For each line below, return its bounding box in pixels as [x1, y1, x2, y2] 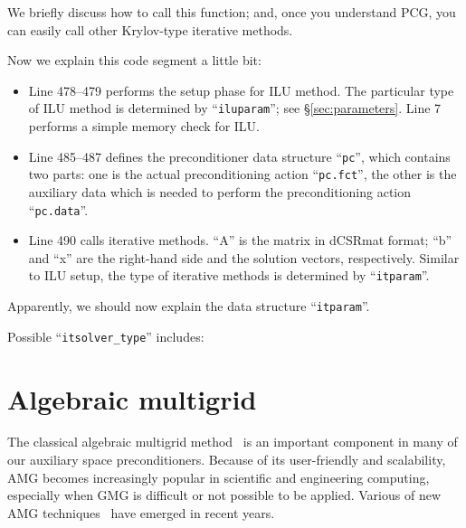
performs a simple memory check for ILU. [28, 117, 260, 136]
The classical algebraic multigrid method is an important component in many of [7, 432, 458, 451]
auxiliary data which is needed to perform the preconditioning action [28, 182, 412, 201]
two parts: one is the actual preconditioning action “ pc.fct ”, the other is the [28, 165, 457, 184]
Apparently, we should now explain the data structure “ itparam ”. [7, 297, 370, 316]
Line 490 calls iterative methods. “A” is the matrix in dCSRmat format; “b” [28, 231, 452, 250]
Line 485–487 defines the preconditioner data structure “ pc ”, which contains [28, 146, 451, 165]
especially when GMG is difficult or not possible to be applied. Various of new [7, 486, 442, 504]
